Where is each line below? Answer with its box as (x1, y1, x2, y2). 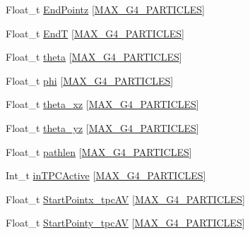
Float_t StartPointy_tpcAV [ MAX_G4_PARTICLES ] (6, 215, 245, 230)
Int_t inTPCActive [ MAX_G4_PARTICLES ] (6, 168, 206, 183)
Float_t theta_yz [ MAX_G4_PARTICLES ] (6, 120, 199, 135)
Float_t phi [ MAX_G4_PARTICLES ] (6, 73, 174, 88)
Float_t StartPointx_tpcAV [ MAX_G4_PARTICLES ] (6, 191, 245, 206)
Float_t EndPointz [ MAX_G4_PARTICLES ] (6, 2, 205, 16)
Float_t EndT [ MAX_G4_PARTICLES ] (6, 25, 184, 40)
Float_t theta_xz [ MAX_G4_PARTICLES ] (6, 97, 199, 112)
